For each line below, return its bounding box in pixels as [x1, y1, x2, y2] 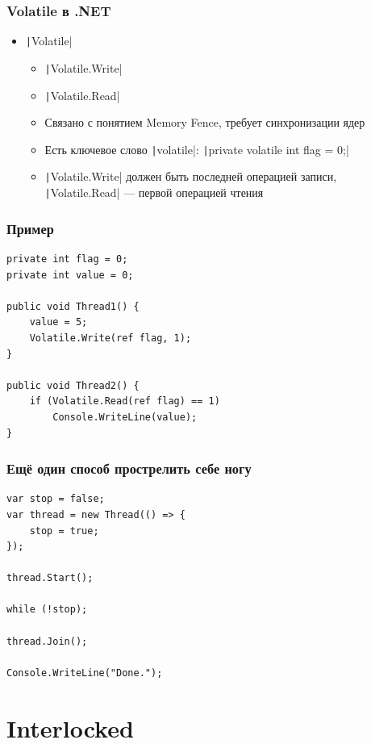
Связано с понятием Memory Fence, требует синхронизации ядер [44, 114, 365, 131]
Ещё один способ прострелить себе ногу [6, 458, 252, 479]
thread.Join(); [6, 635, 88, 647]
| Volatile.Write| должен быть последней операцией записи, [44, 168, 337, 185]
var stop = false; [6, 493, 105, 505]
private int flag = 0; [6, 253, 128, 265]
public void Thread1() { [6, 300, 140, 312]
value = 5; [29, 316, 88, 328]
